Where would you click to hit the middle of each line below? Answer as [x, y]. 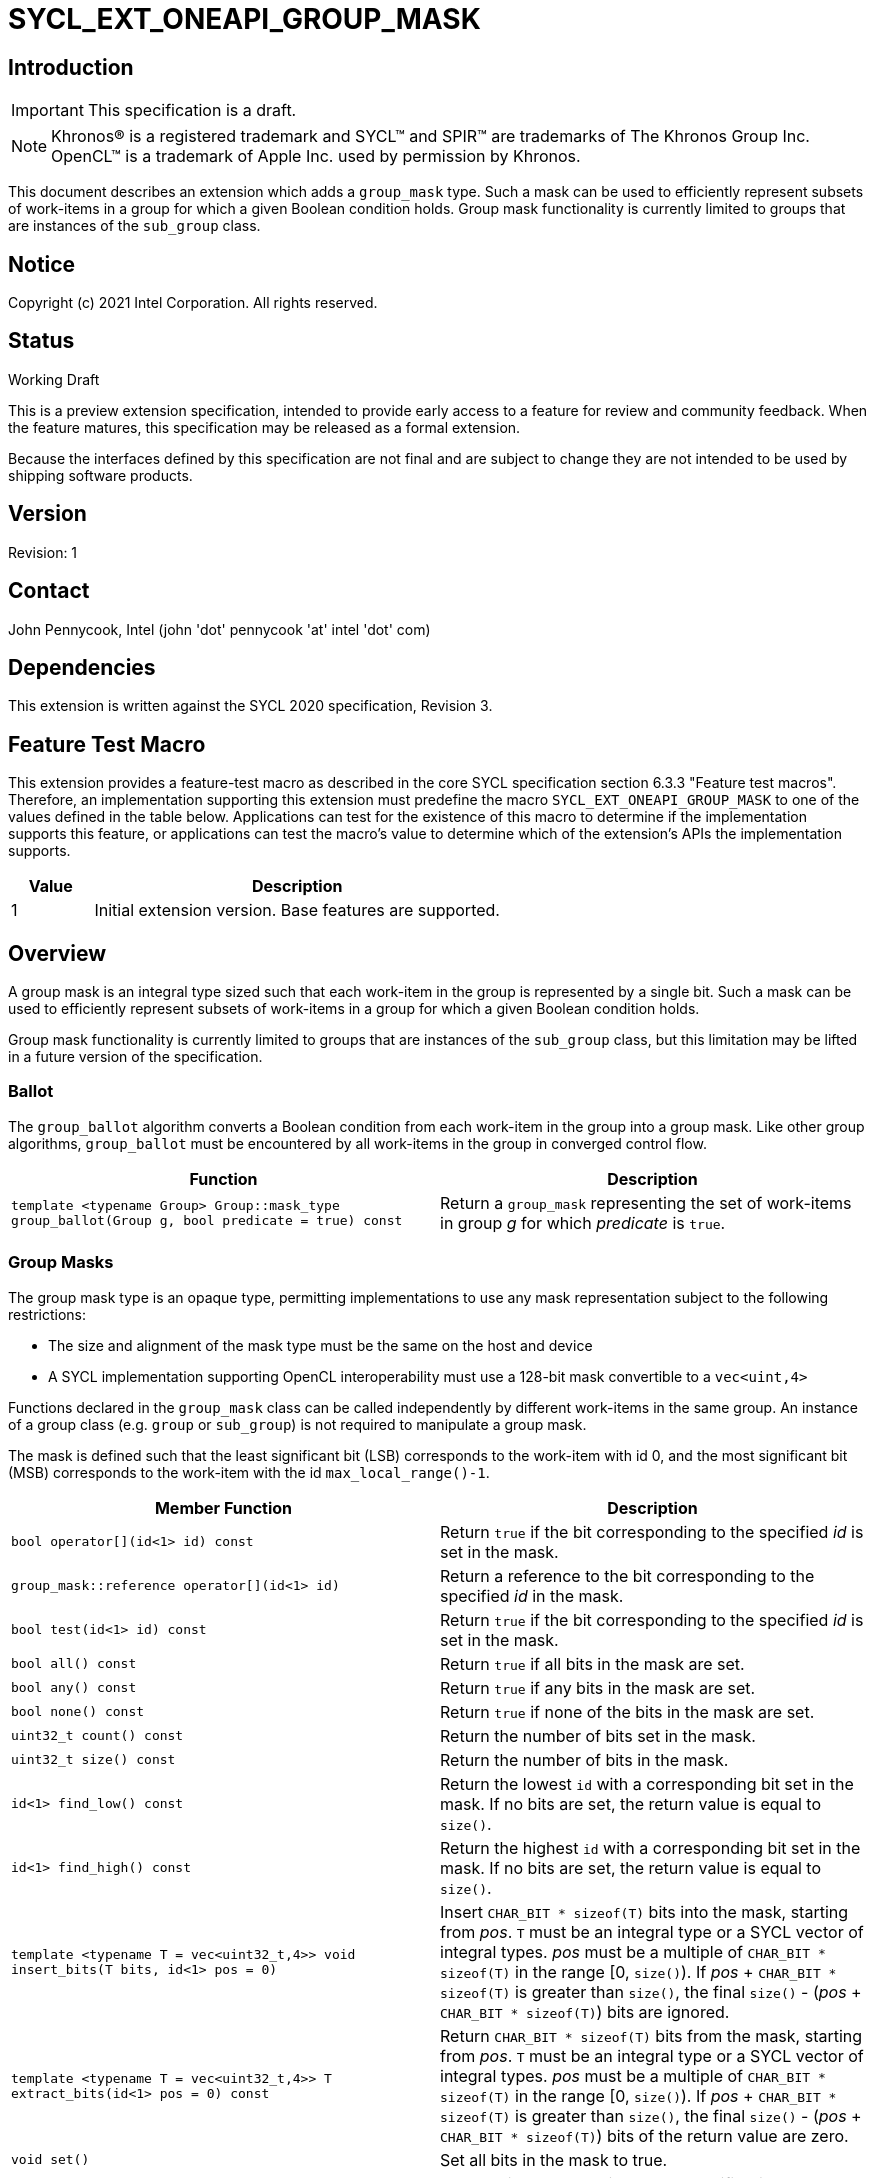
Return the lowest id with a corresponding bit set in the [647, 1783]
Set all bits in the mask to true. [554, 2159]
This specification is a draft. [192, 110]
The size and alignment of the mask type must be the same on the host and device [320, 1345]
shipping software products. [100, 475]
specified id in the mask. [532, 1595]
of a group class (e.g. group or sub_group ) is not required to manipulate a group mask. [297, 1424]
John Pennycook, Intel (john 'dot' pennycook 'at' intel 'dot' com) [219, 629]
